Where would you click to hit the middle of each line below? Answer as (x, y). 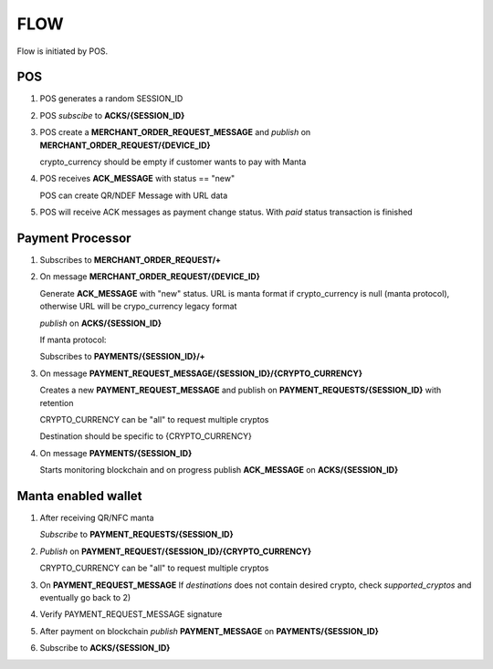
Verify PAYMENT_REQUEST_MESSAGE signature (131, 614)
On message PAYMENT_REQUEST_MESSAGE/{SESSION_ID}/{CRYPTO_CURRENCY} (201, 373)
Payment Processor (74, 238)
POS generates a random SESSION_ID (111, 99)
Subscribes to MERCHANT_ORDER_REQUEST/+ (131, 260)
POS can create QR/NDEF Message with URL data (134, 195)
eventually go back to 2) (85, 598)
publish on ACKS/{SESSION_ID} (101, 323)
